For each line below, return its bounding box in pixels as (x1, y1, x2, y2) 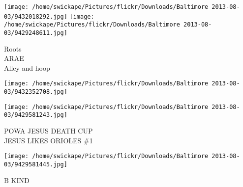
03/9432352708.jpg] (4, 88, 67, 96)
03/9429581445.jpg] (4, 160, 67, 168)
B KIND (4, 175, 30, 185)
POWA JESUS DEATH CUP (4, 126, 93, 136)
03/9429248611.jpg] (4, 29, 67, 36)
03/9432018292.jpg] (4, 13, 67, 20)
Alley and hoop (4, 62, 50, 73)
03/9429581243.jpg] (4, 111, 67, 119)
